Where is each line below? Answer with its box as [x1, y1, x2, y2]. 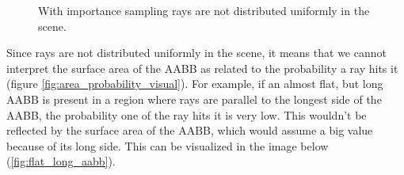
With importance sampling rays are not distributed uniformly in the [38, 2, 370, 18]
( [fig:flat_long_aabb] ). [6, 153, 116, 169]
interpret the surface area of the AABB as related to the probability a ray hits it [6, 59, 398, 76]
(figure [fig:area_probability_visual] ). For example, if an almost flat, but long [6, 75, 383, 92]
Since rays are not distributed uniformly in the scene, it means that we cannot [6, 44, 387, 61]
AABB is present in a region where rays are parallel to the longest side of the [6, 90, 382, 107]
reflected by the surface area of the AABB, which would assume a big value [6, 122, 373, 139]
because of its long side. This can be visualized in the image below [6, 137, 329, 154]
